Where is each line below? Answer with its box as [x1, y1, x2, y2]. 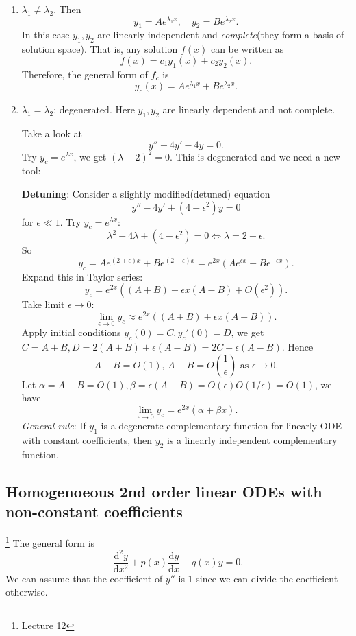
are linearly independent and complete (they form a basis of [97, 27, 344, 42]
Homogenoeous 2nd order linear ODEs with [5, 480, 322, 502]
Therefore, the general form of [21, 67, 148, 81]
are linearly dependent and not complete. [162, 102, 335, 117]
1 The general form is [5, 533, 95, 550]
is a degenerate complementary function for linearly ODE [101, 419, 342, 433]
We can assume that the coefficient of [5, 571, 163, 585]
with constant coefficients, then [21, 432, 153, 447]
